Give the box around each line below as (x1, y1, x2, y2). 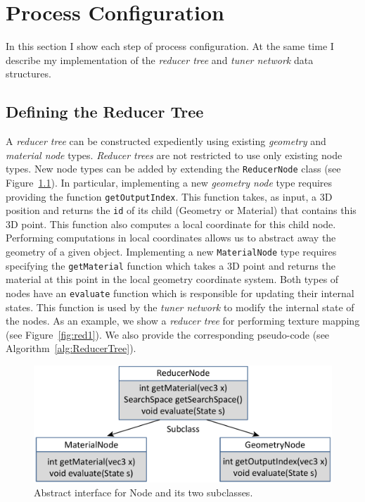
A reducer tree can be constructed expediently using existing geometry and (6, 134, 326, 149)
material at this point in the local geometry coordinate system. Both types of (6, 272, 339, 287)
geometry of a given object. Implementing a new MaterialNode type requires (6, 244, 337, 259)
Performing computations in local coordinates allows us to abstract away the (6, 230, 336, 245)
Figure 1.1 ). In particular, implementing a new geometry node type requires (6, 175, 333, 189)
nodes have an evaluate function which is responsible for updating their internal (6, 285, 354, 300)
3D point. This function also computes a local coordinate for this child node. (6, 216, 336, 231)
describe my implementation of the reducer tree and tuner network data (6, 52, 314, 67)
